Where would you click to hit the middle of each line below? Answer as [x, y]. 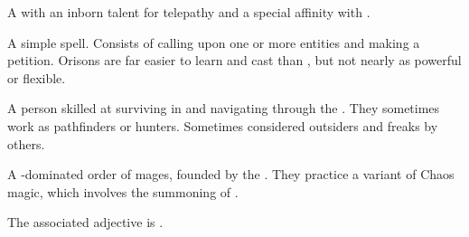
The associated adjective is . [85, 222]
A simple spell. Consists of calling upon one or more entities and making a [214, 42]
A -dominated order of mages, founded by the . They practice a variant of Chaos [231, 174]
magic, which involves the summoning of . [123, 191]
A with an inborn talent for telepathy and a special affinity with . [189, 12]
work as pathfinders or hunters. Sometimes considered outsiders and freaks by [223, 125]
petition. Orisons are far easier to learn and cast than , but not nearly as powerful [234, 60]
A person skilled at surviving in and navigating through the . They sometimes [224, 108]
